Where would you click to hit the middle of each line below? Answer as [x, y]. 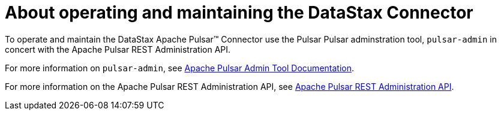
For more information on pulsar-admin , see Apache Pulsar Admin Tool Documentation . [180, 68]
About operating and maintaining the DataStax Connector [239, 13]
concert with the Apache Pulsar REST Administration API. [118, 49]
